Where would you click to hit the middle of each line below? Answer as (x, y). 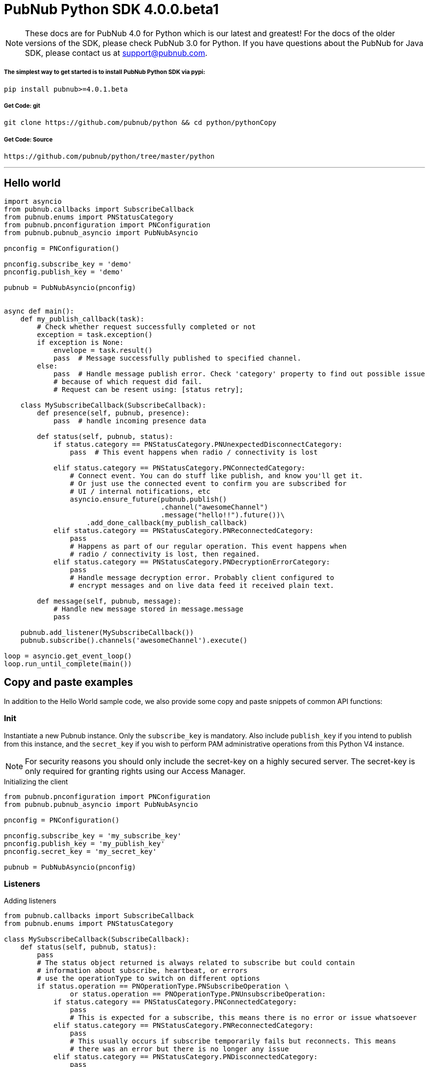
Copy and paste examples (69, 682)
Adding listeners (30, 901)
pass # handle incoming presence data (130, 421)
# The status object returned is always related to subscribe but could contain (196, 963)
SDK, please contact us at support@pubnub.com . (116, 53)
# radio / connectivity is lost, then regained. (165, 554)
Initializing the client (36, 781)
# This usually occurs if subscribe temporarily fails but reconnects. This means (233, 1041)
